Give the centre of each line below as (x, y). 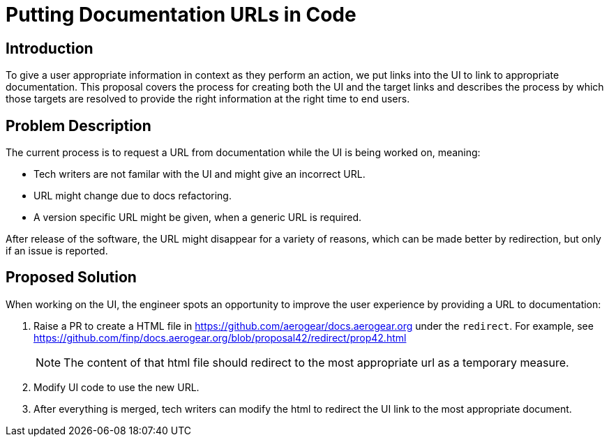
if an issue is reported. (57, 251)
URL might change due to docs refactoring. (133, 196)
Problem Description (78, 125)
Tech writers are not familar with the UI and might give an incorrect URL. (200, 174)
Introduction (50, 48)
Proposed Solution (71, 277)
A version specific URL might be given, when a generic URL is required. (198, 218)
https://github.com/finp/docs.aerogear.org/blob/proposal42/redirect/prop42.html (220, 337)
